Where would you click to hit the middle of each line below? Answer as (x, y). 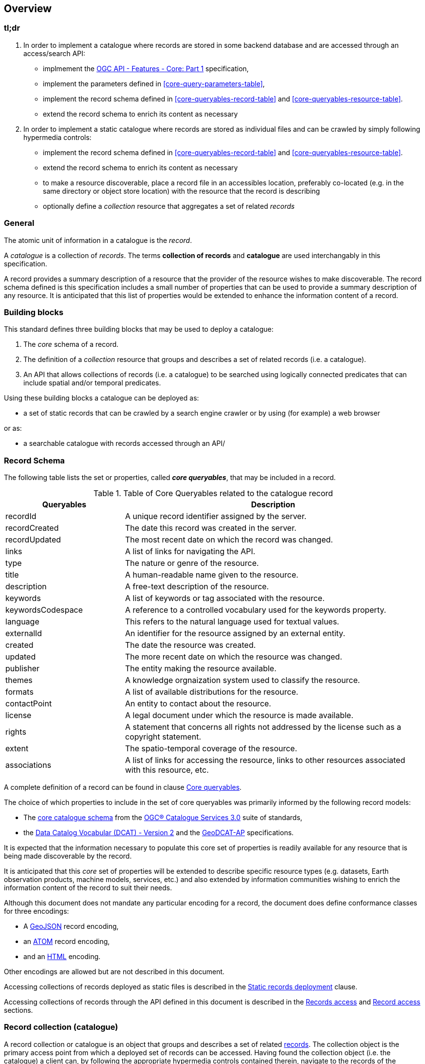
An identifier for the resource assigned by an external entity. (235, 633)
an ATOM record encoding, (67, 942)
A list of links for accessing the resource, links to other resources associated (265, 760)
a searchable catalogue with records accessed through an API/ (124, 443)
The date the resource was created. (190, 645)
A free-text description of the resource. (197, 587)
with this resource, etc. (167, 770)
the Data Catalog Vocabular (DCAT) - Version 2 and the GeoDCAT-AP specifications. (159, 833)
